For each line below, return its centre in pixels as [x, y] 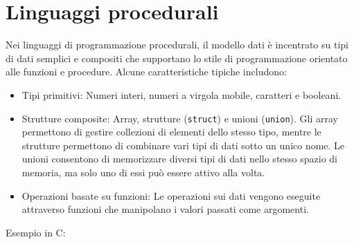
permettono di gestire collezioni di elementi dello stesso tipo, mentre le [171, 132]
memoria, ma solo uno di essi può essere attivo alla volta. [143, 172]
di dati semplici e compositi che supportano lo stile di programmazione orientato [177, 58]
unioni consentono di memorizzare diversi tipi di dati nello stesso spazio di [179, 159]
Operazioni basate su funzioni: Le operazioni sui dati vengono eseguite [171, 195]
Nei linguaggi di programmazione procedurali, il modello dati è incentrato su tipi [177, 45]
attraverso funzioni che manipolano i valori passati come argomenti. [165, 209]
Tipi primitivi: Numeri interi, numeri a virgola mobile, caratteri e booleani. [182, 94]
